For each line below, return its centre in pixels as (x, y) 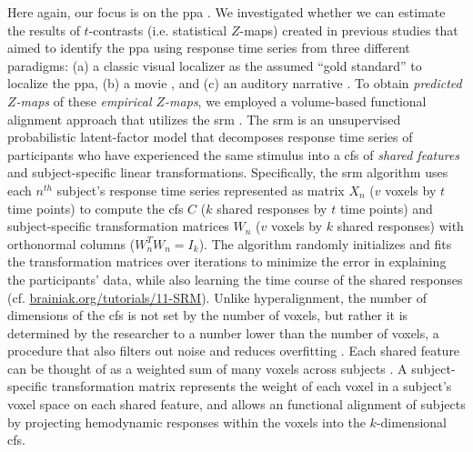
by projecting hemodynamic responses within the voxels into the (186, 422)
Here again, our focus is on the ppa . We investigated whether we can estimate (226, 12)
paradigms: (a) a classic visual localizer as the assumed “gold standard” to (215, 65)
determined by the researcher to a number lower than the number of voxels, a (223, 332)
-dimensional (411, 422)
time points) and (386, 208)
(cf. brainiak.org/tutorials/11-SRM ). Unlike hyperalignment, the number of (217, 297)
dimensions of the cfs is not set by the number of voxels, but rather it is (208, 315)
